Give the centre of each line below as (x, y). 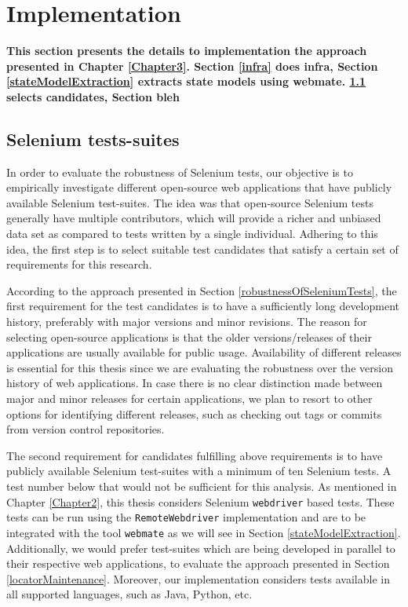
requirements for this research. (79, 264)
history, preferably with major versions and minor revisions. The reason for (187, 322)
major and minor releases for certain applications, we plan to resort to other (189, 399)
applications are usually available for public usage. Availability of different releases (204, 352)
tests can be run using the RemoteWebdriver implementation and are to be (186, 517)
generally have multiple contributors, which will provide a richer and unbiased (194, 218)
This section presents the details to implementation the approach (187, 51)
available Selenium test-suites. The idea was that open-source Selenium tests (190, 202)
